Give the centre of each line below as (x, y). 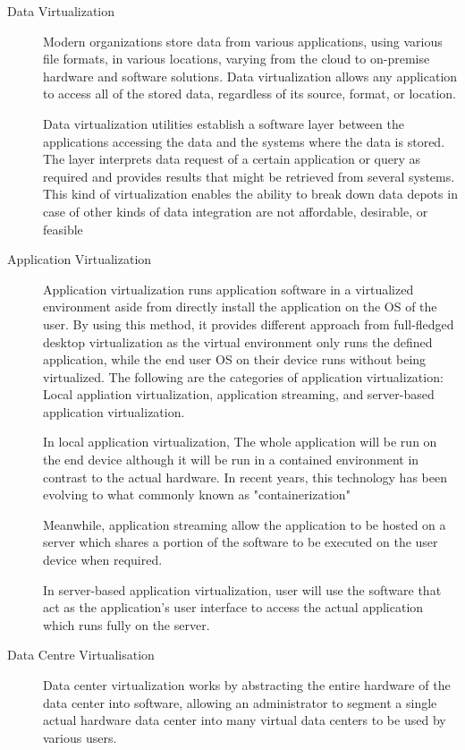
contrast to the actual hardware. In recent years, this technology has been (245, 477)
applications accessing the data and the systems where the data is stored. (244, 141)
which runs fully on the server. (127, 624)
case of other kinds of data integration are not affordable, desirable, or (236, 211)
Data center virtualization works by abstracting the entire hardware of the (247, 685)
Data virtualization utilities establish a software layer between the (224, 123)
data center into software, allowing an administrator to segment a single (240, 702)
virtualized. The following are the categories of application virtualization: (243, 376)
